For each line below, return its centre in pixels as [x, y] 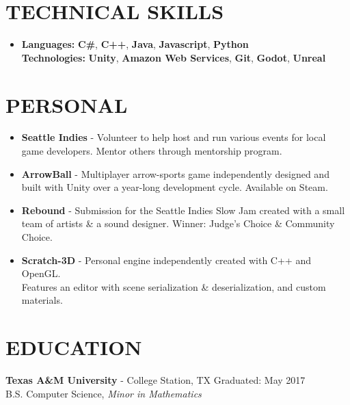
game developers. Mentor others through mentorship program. [152, 151]
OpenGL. [41, 273]
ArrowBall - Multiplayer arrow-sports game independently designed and [175, 173]
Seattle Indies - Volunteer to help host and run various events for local [174, 137]
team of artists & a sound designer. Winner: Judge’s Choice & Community [178, 223]
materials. [42, 300]
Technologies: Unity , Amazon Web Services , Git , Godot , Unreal [174, 57]
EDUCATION [74, 347]
